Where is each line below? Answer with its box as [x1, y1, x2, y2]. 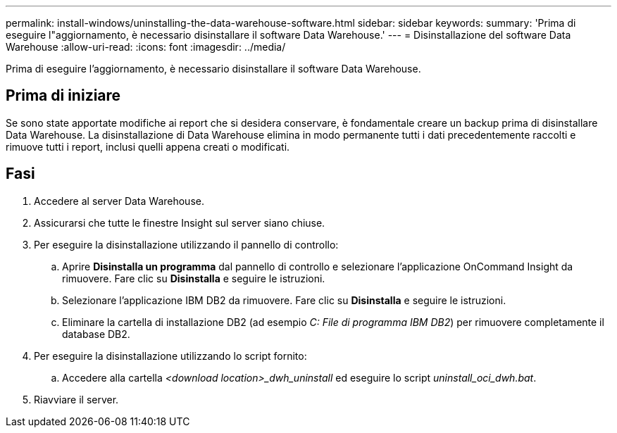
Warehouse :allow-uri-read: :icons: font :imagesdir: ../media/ [6, 41, 286, 53]
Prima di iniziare [6, 87, 121, 105]
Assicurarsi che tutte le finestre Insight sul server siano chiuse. [34, 216, 325, 229]
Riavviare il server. [34, 393, 119, 406]
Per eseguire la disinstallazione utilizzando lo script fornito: [34, 349, 307, 362]
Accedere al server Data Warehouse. [34, 194, 204, 207]
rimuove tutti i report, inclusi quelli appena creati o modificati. [6, 140, 290, 153]
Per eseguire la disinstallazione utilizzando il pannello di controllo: [34, 238, 339, 251]
